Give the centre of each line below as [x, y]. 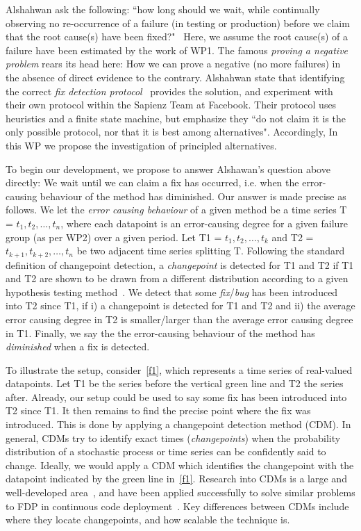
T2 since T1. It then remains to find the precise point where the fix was [158, 410]
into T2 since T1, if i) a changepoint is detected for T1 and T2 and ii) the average [180, 305]
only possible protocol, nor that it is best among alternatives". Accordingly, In [172, 132]
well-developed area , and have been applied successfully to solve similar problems [180, 492]
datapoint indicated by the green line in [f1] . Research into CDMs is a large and [176, 479]
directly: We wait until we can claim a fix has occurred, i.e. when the [152, 182]
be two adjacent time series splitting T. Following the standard [211, 251]
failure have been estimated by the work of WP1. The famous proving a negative [177, 50]
